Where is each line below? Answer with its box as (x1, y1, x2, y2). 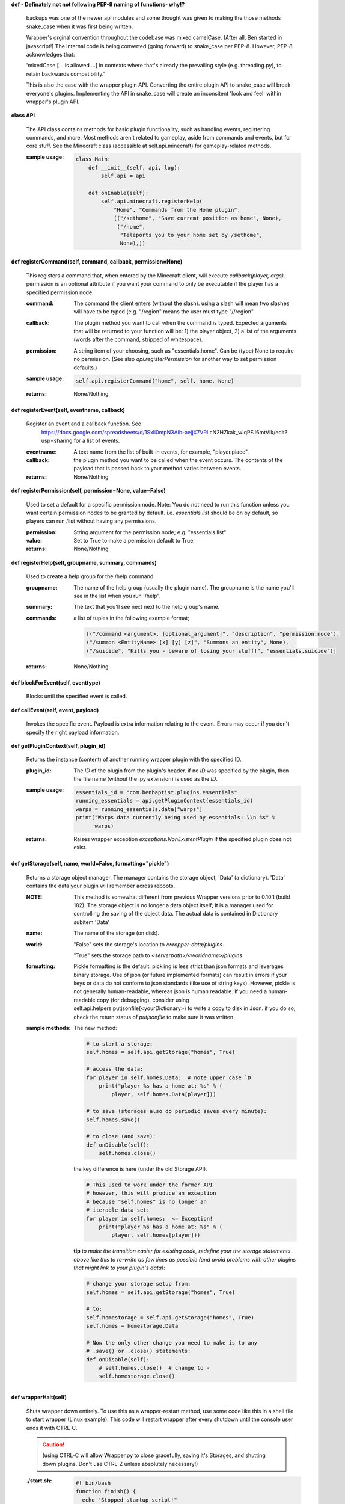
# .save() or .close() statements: (86, 1348, 191, 1355)
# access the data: (86, 1065, 144, 1073)
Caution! (42, 1441, 65, 1448)
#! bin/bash (75, 1479, 111, 1486)
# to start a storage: (86, 1041, 153, 1047)
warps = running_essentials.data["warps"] (75, 806, 203, 812)
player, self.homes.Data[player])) (111, 1091, 216, 1098)
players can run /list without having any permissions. (26, 517, 157, 525)
